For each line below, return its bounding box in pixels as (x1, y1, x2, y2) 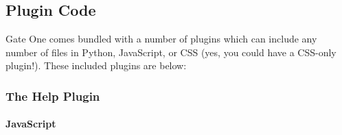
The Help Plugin (5, 87, 100, 104)
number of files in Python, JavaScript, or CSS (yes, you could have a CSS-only (5, 45, 337, 59)
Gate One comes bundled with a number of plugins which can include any (5, 32, 317, 46)
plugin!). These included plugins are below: (5, 58, 187, 73)
